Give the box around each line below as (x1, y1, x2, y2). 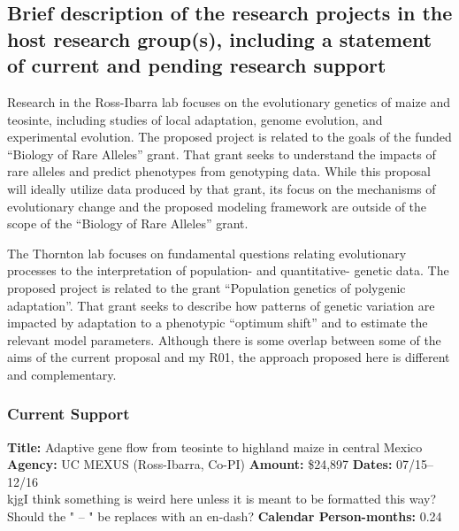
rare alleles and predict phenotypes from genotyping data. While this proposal (7, 162, 431, 181)
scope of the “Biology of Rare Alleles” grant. (7, 214, 249, 233)
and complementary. (7, 365, 117, 383)
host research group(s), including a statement (7, 25, 432, 52)
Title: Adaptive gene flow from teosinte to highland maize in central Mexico (7, 437, 423, 456)
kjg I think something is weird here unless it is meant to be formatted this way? (7, 489, 437, 508)
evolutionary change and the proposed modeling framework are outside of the (7, 196, 427, 215)
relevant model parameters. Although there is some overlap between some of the (7, 330, 441, 349)
